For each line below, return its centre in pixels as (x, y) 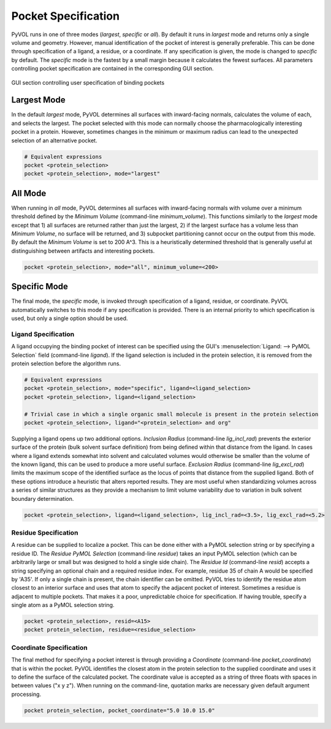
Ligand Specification (43, 334)
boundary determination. (43, 498)
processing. (26, 694)
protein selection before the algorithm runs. (66, 363)
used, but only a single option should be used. (70, 318)
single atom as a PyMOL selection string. (63, 605)
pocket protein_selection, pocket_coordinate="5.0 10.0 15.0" (120, 710)
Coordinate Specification (50, 647)
